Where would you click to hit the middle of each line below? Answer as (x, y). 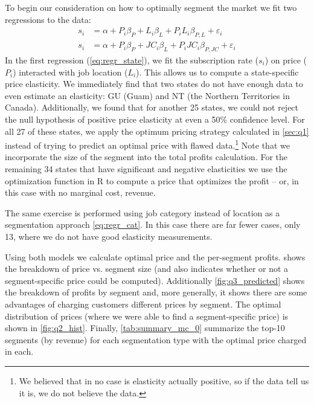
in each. (19, 351)
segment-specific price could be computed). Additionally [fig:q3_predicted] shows (155, 280)
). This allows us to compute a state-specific (217, 72)
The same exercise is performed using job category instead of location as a (143, 212)
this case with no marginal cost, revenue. (80, 192)
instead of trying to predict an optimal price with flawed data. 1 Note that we (147, 144)
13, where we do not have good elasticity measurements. (109, 236)
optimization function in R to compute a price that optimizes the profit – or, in (152, 180)
